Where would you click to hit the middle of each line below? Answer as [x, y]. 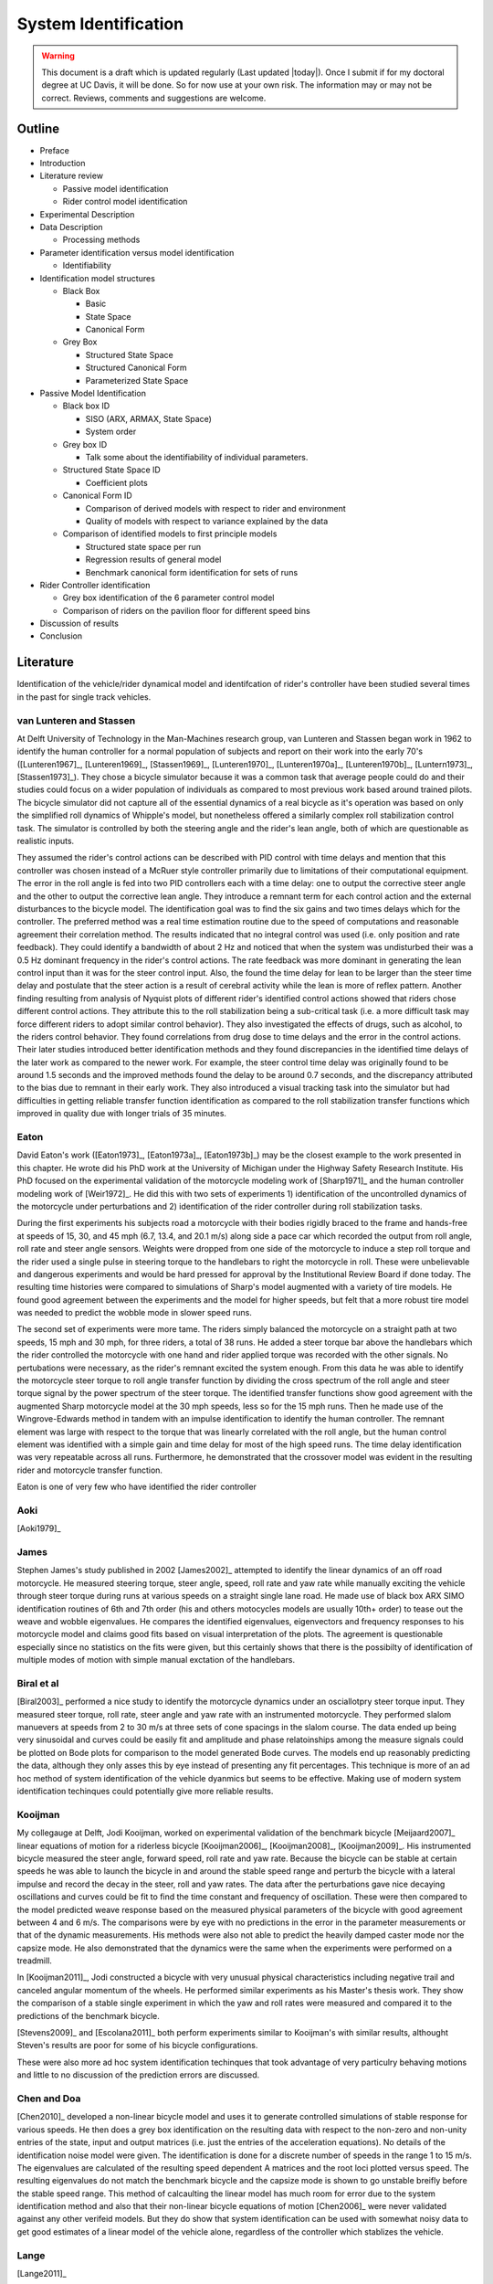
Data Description [72, 227]
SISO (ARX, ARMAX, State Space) [148, 418]
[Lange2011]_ [42, 2273]
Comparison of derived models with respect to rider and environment [215, 508]
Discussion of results [79, 624]
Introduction [63, 164]
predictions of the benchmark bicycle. [88, 2015]
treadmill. [34, 1961]
